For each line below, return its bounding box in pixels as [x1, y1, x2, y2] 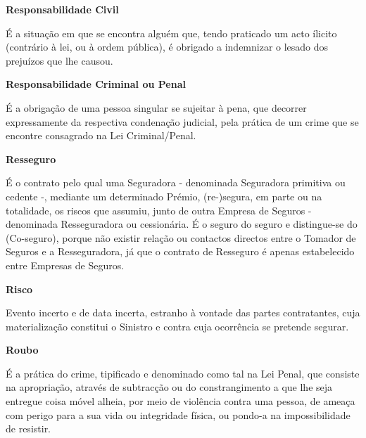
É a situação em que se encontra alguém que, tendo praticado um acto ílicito [6, 25, 337, 40]
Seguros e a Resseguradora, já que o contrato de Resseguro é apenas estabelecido [6, 244, 355, 259]
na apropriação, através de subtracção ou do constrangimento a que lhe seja [6, 380, 333, 394]
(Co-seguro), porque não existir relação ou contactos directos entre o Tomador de [6, 230, 356, 245]
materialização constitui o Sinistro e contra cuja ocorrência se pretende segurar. [6, 318, 349, 333]
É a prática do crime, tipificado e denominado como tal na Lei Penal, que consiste [6, 366, 360, 380]
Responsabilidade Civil [6, 2, 119, 16]
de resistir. [6, 421, 51, 436]
